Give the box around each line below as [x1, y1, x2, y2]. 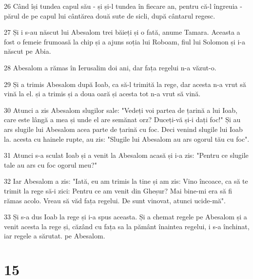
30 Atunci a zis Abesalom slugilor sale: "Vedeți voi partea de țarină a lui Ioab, [4, 105, 237, 115]
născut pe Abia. [4, 46, 51, 56]
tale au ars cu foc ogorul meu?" [4, 159, 97, 170]
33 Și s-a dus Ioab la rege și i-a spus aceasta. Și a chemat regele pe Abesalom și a [4, 212, 247, 222]
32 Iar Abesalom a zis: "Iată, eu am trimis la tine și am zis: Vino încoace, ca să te [4, 176, 248, 186]
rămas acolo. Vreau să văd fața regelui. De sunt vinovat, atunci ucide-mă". [4, 195, 226, 205]
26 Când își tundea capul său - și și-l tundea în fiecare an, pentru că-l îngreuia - [4, 1, 242, 11]
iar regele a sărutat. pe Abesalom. [4, 231, 105, 241]
